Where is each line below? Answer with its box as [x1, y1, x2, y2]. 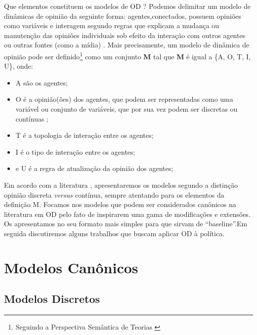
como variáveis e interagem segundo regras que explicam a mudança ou [4, 20, 219, 31]
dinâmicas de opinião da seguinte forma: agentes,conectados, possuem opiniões [4, 10, 242, 21]
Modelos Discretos [4, 291, 100, 306]
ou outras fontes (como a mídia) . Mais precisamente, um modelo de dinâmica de [4, 40, 250, 50]
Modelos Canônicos [4, 257, 138, 277]
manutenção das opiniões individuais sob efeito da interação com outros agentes [4, 30, 246, 40]
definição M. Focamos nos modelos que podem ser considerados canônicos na [4, 199, 236, 209]
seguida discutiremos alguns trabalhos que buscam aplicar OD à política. [4, 228, 225, 238]
